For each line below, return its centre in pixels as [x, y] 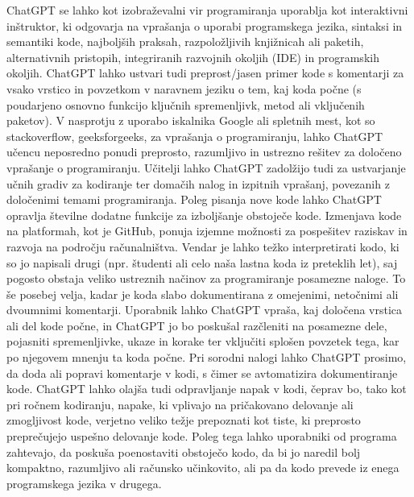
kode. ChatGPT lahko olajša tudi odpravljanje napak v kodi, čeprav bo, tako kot [207, 389]
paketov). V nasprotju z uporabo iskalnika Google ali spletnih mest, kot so [191, 120]
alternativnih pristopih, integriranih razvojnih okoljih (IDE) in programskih [193, 57]
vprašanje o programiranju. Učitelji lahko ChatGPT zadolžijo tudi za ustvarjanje [206, 167]
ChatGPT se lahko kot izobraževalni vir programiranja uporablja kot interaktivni [207, 10]
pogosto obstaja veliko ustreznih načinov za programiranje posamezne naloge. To [206, 278]
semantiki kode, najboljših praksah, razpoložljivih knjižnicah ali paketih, [185, 41]
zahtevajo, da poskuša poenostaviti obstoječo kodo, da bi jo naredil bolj [184, 451]
